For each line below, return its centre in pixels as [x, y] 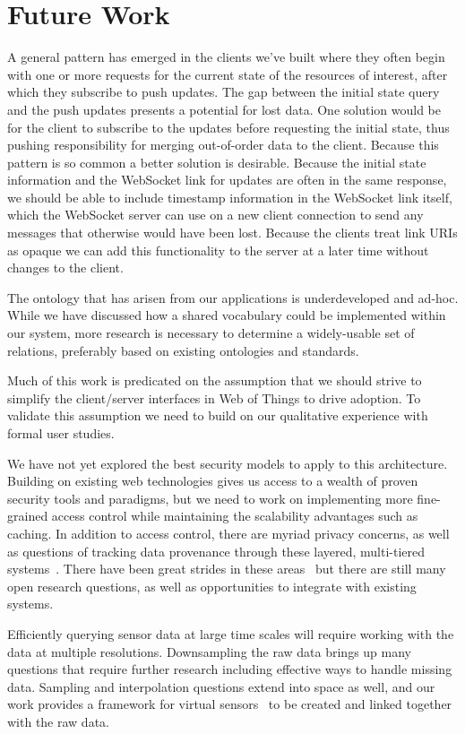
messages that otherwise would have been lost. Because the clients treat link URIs [232, 233]
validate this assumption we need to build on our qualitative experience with [218, 415]
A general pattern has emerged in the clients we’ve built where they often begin [226, 57]
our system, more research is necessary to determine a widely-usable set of [211, 333]
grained [28, 516]
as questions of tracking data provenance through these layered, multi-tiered [216, 551]
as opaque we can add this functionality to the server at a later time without [218, 250]
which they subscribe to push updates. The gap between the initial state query [224, 92]
